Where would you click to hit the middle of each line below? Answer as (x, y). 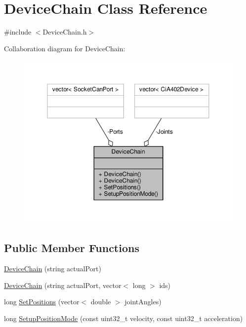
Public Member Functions (72, 248)
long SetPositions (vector (42, 302)
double (101, 302)
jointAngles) (143, 302)
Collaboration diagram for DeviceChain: (65, 48)
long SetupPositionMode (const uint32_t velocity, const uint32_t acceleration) (123, 318)
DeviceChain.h (65, 32)
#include (18, 32)
